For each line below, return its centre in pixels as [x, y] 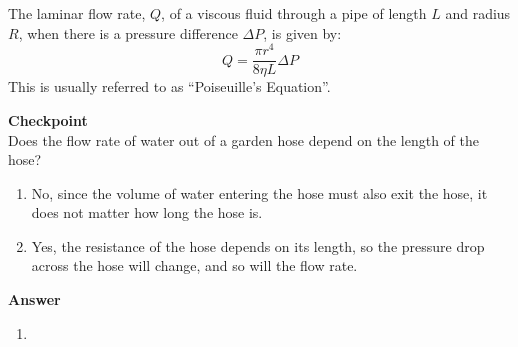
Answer [34, 299]
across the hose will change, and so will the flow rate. [194, 265]
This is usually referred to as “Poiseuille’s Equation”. [169, 86]
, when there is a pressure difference [128, 32]
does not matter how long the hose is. [147, 212]
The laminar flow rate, [77, 13]
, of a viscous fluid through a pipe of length [294, 13]
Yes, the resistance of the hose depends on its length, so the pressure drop [258, 245]
